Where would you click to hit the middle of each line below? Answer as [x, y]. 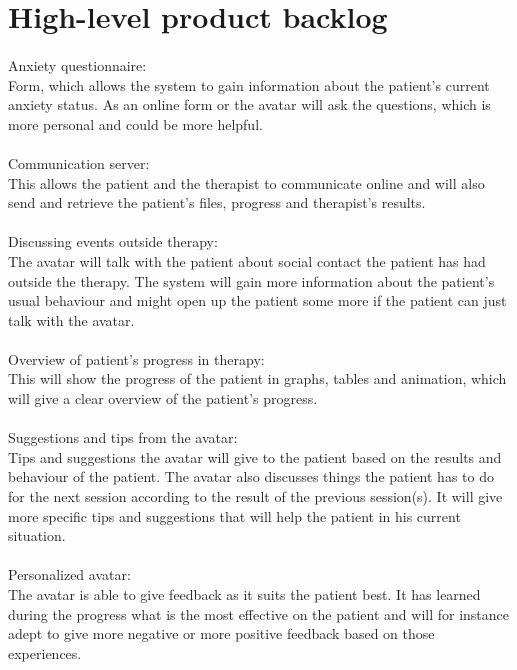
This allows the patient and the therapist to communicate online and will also [246, 182]
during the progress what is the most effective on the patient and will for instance [259, 613]
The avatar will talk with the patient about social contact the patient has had [247, 260]
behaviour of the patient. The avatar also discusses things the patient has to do [251, 476]
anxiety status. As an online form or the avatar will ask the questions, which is [249, 104]
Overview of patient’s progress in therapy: [136, 358]
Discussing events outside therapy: [113, 241]
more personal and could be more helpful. [135, 123]
